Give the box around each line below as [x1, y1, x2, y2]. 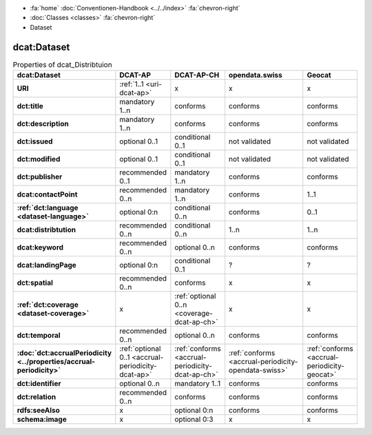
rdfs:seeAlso [17, 405, 60, 415]
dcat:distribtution [17, 225, 76, 234]
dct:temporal [17, 331, 61, 341]
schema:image [17, 414, 67, 424]
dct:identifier [17, 379, 61, 389]
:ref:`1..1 [119, 79, 144, 89]
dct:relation [17, 392, 56, 402]
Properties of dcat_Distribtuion [12, 59, 113, 69]
